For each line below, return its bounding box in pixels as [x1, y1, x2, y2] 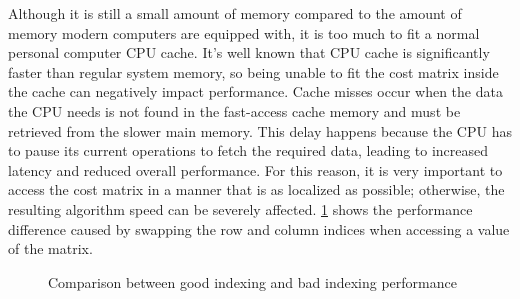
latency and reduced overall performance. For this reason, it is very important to [8, 159, 503, 180]
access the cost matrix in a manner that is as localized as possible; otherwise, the [8, 179, 505, 200]
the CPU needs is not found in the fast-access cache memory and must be [8, 100, 461, 121]
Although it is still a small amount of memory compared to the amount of [8, 3, 462, 23]
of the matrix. [8, 238, 93, 259]
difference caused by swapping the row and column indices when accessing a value [8, 218, 510, 239]
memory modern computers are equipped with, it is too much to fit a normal [8, 22, 480, 43]
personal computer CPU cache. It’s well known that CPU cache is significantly [8, 42, 490, 63]
